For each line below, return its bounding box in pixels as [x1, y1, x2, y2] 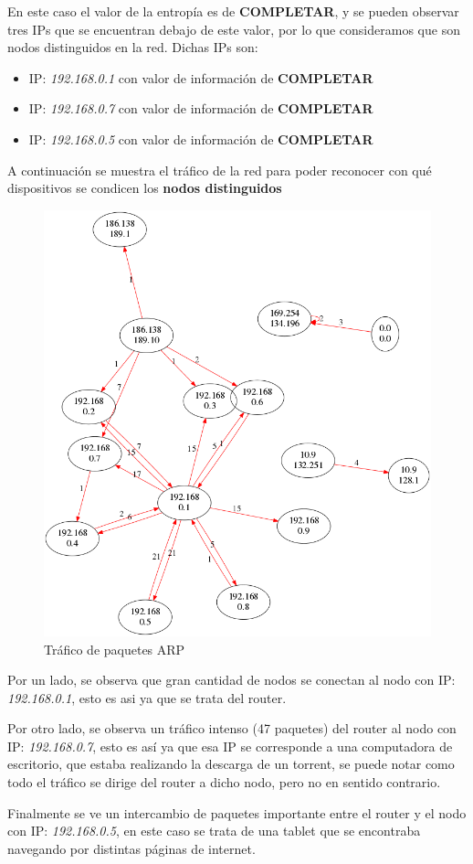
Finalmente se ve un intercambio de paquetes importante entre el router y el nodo [7, 803, 467, 822]
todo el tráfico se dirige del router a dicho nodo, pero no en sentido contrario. [7, 773, 441, 792]
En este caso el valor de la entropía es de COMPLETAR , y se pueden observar [7, 2, 459, 20]
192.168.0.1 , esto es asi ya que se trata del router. [7, 688, 287, 707]
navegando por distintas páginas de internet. [7, 838, 256, 858]
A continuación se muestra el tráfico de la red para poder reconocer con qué [7, 160, 432, 179]
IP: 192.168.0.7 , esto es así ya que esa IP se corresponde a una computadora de [7, 736, 453, 755]
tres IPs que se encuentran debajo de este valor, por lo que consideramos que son [7, 19, 460, 38]
